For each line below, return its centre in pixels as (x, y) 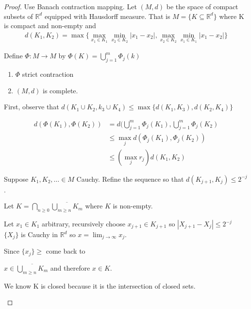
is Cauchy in (39, 234)
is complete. (60, 90)
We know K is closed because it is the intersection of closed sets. (100, 285)
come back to (66, 251)
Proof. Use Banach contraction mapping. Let (70, 6)
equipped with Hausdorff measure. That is (107, 16)
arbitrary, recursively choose (84, 224)
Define (13, 56)
